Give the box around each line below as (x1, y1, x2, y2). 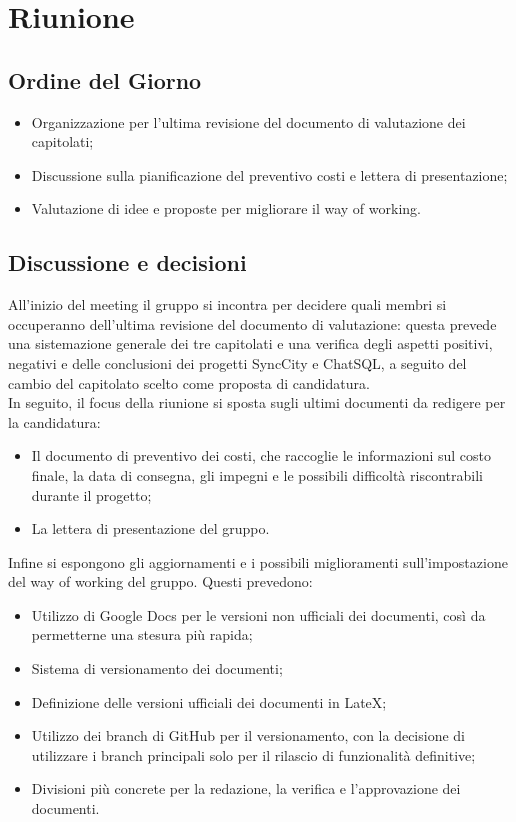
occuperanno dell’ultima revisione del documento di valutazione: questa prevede (8, 313, 497, 334)
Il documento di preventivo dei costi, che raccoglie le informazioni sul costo (31, 445, 491, 466)
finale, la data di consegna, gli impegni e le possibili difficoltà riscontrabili (31, 464, 483, 485)
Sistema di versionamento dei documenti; (31, 658, 283, 679)
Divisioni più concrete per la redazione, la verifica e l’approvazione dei (31, 778, 461, 799)
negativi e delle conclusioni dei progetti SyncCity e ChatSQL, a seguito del (8, 352, 467, 373)
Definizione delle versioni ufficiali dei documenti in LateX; (31, 691, 387, 712)
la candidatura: (8, 411, 101, 432)
